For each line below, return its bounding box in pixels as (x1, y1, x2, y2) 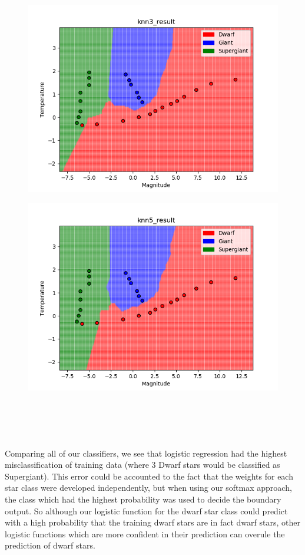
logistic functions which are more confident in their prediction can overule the (5, 527, 285, 540)
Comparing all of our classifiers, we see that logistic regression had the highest (5, 447, 287, 459)
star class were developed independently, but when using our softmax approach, (5, 481, 292, 494)
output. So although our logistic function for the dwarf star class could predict (5, 504, 288, 517)
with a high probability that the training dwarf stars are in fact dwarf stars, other (5, 516, 300, 528)
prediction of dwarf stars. (5, 539, 95, 551)
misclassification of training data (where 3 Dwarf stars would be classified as (5, 458, 280, 471)
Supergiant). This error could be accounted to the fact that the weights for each (5, 470, 293, 482)
